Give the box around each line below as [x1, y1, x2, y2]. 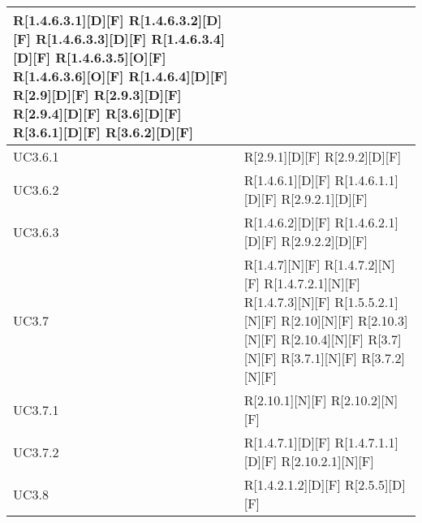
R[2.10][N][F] [281, 311, 354, 330]
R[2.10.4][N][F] [281, 330, 364, 348]
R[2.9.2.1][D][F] [281, 189, 368, 208]
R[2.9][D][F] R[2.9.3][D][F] [13, 85, 182, 104]
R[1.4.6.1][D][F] [243, 171, 331, 189]
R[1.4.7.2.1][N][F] [264, 274, 361, 292]
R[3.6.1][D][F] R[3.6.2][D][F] [13, 123, 194, 141]
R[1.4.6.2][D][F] [243, 213, 331, 231]
